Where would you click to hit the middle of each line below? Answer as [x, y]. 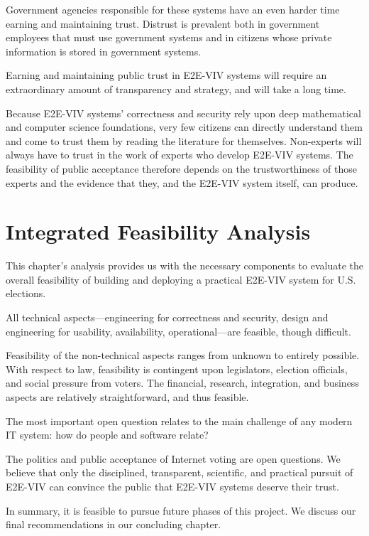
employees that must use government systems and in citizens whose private [169, 37]
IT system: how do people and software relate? [107, 435]
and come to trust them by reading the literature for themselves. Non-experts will [184, 140]
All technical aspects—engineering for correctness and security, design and [167, 317]
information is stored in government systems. [104, 51]
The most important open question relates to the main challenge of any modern [179, 420]
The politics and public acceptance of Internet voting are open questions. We [173, 458]
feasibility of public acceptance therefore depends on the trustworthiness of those [181, 168]
